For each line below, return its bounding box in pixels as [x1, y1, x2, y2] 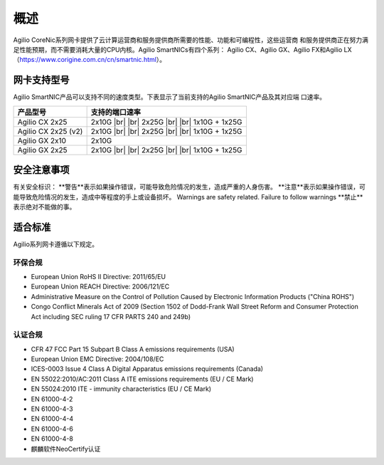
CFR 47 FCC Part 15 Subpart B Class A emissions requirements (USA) [31, 345, 235, 353]
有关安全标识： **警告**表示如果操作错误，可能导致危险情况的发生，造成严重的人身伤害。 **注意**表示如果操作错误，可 [13, 182, 366, 192]
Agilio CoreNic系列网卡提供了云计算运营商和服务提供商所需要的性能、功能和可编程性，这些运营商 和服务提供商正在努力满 [13, 36, 369, 44]
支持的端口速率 [90, 107, 142, 117]
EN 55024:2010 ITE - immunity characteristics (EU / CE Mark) [31, 385, 212, 393]
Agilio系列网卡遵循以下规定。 [13, 239, 99, 249]
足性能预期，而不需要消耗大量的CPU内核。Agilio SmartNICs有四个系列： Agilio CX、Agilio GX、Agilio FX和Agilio [13, 45, 343, 53]
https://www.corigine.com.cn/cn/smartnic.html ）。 [19, 56, 166, 64]
